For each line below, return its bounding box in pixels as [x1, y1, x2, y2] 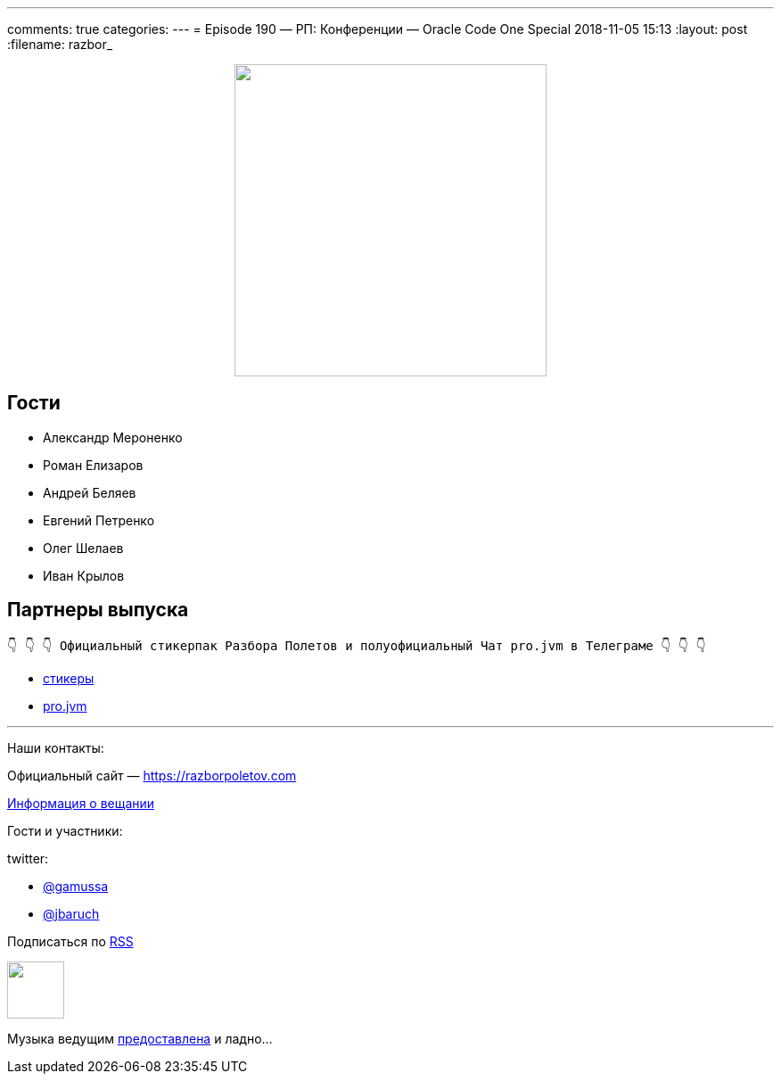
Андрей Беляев [43, 484, 136, 500]
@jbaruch [43, 905, 100, 921]
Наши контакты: [7, 739, 104, 755]
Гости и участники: [7, 822, 123, 838]
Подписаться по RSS [7, 933, 134, 949]
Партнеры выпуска [7, 598, 189, 622]
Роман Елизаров [43, 457, 144, 473]
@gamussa [43, 878, 109, 894]
